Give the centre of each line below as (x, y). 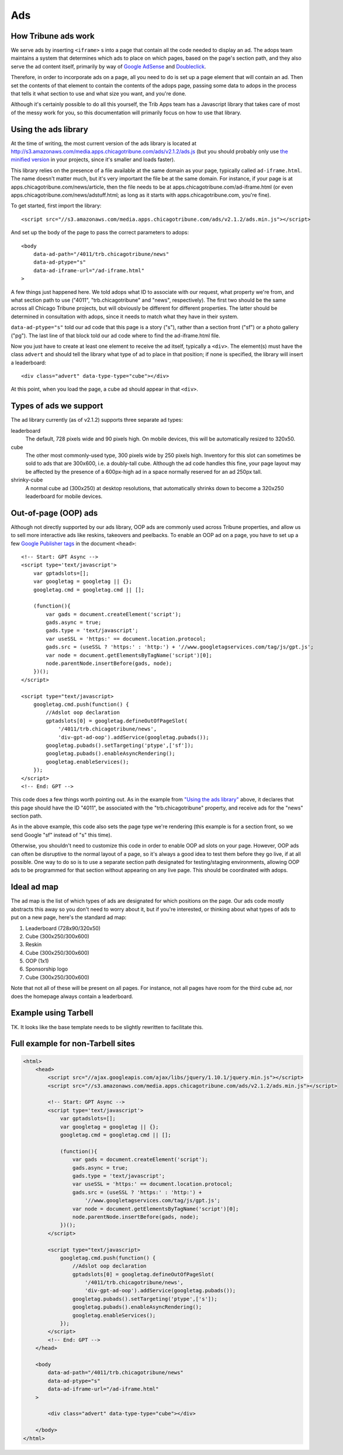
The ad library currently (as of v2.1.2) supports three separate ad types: (97, 420)
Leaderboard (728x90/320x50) (63, 928)
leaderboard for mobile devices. (64, 496)
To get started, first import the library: (56, 206)
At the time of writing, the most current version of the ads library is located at (104, 143)
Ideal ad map (34, 887)
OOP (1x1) (37, 961)
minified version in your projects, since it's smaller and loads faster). (93, 160)
